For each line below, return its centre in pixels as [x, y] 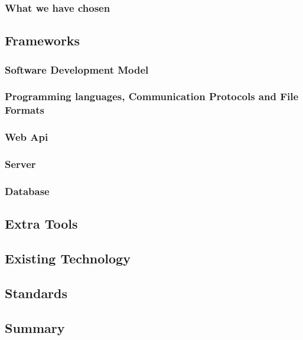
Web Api [27, 137]
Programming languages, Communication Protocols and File [152, 96]
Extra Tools [41, 224]
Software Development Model [77, 69]
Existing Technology [68, 258]
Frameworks [43, 40]
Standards [36, 293]
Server [20, 164]
